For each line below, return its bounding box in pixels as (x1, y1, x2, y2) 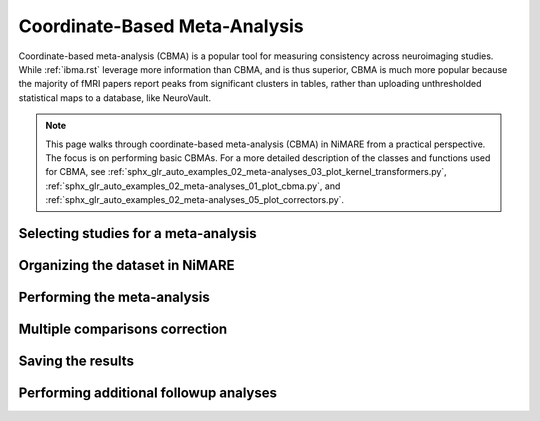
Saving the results (18, 352, 135, 369)
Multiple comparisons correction (18, 320, 228, 337)
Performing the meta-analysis (18, 288, 210, 305)
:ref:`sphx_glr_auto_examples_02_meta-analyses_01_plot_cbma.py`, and (45, 180, 341, 192)
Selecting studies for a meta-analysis (18, 225, 257, 242)
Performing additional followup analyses (18, 384, 278, 401)
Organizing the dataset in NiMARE (18, 256, 235, 274)
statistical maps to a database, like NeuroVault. (18, 91, 212, 104)
